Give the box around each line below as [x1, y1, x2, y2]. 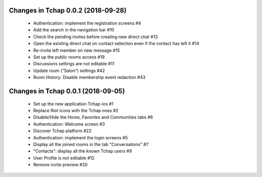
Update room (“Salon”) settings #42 [33, 68, 105, 74]
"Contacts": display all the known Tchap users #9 [33, 148, 132, 154]
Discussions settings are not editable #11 [33, 61, 115, 67]
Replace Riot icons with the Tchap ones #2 [33, 107, 119, 113]
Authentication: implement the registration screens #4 [33, 20, 141, 26]
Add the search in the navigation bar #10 [33, 27, 115, 33]
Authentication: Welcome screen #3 [33, 121, 105, 127]
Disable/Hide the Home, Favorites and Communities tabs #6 [33, 114, 153, 120]
